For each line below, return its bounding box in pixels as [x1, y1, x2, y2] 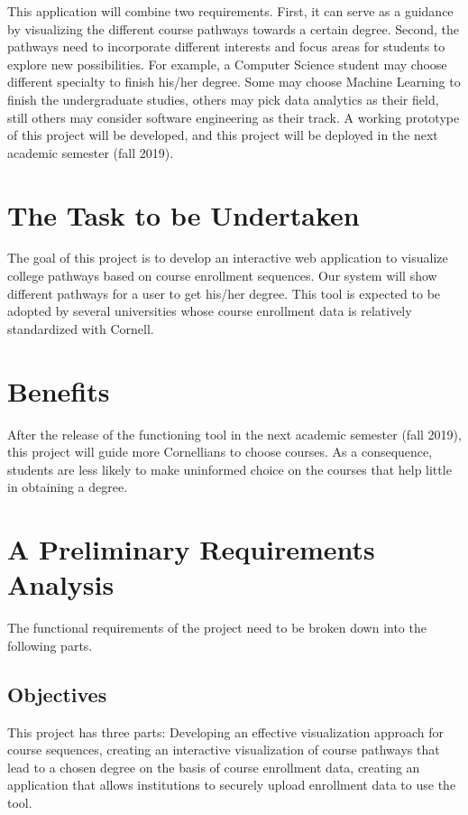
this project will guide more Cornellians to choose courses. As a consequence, [7, 442, 433, 461]
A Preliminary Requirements [7, 531, 375, 568]
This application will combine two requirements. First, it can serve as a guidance [7, 2, 454, 20]
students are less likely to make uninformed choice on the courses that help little [7, 459, 452, 478]
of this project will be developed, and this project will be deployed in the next [7, 125, 438, 144]
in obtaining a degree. [7, 477, 128, 496]
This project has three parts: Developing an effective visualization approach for [7, 722, 445, 741]
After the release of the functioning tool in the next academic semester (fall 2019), [7, 424, 462, 443]
